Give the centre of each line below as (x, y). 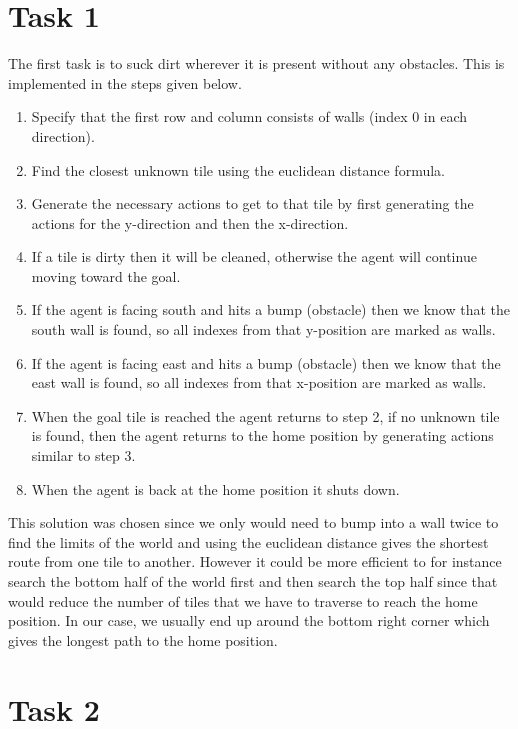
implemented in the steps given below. (125, 82)
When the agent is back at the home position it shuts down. (215, 488)
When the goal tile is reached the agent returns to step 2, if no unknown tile (265, 415)
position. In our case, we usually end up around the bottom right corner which (249, 620)
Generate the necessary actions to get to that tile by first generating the (252, 203)
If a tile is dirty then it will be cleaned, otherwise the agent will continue (254, 256)
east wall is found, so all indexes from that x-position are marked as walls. (259, 382)
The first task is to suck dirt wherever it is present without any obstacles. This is (256, 63)
